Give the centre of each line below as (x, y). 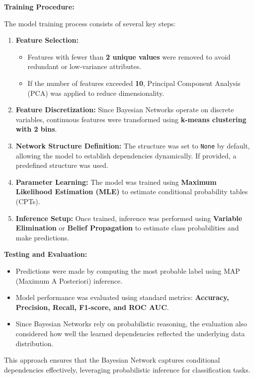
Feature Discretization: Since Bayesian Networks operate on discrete (125, 110)
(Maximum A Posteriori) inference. (69, 280)
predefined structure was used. (62, 165)
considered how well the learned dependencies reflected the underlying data (130, 333)
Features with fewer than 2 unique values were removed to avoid (129, 56)
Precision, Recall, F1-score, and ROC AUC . (92, 307)
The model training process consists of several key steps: (90, 23)
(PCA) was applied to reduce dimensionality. (96, 93)
